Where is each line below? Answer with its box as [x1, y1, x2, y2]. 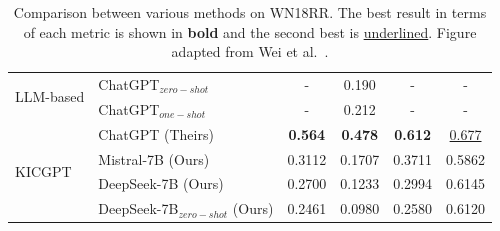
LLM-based [15, 86, 85, 107]
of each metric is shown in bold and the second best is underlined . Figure [23, 21, 477, 42]
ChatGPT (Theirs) [98, 123, 214, 144]
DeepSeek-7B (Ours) [98, 173, 224, 194]
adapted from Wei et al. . [171, 41, 329, 62]
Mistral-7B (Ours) [98, 148, 210, 169]
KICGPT [15, 160, 72, 181]
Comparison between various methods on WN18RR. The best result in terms [13, 2, 487, 22]
